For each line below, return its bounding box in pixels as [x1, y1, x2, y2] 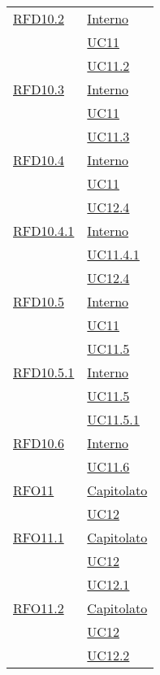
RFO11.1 [13, 528, 64, 547]
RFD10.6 [13, 433, 64, 452]
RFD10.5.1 [13, 363, 75, 381]
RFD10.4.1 [13, 221, 75, 240]
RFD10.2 [13, 9, 64, 28]
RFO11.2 [13, 599, 64, 617]
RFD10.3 [13, 80, 64, 98]
